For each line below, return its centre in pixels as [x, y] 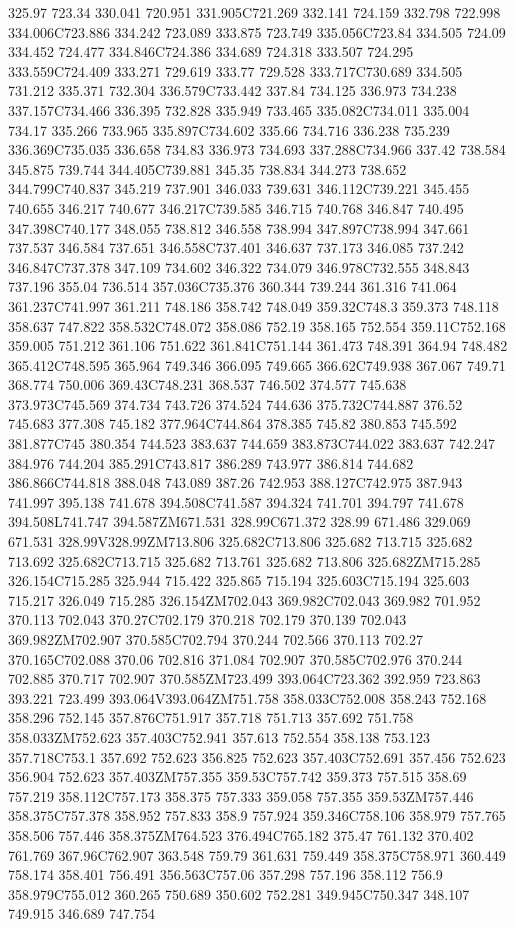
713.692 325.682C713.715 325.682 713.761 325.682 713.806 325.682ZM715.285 [244, 560]
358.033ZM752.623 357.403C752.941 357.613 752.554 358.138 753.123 [219, 736]
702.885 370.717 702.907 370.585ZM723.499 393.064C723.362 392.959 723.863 [244, 678]
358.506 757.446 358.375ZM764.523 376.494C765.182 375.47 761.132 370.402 [241, 834]
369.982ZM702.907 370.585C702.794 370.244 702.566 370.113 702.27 [215, 639]
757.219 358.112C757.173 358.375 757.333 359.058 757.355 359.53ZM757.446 [241, 795]
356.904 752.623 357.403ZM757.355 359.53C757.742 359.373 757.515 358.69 [237, 776]
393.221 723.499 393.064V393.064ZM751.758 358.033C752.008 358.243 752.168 [247, 697]
